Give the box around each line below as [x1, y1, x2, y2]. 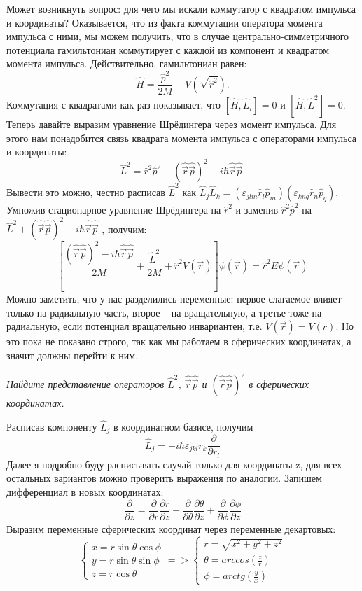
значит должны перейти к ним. [6, 347, 139, 362]
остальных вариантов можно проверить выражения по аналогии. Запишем [6, 471, 322, 485]
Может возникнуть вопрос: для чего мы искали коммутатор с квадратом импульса [6, 1, 356, 15]
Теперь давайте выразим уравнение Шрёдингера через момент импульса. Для [6, 117, 337, 132]
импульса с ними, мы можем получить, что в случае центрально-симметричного [6, 29, 349, 43]
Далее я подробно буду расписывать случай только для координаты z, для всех [6, 457, 342, 471]
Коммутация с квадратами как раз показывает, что [6, 97, 221, 112]
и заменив [235, 202, 279, 217]
